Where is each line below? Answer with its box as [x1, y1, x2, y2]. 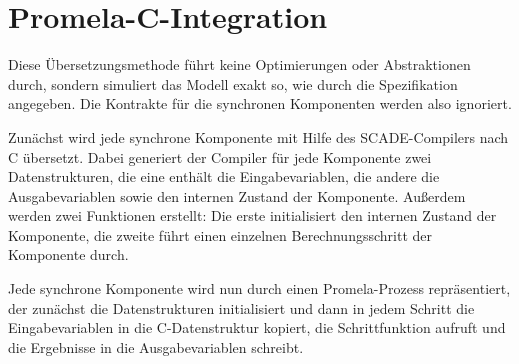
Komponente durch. [8, 244, 129, 265]
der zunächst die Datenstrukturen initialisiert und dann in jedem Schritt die [8, 297, 475, 318]
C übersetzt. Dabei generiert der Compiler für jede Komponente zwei [8, 146, 432, 167]
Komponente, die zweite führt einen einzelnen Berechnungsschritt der [8, 224, 432, 245]
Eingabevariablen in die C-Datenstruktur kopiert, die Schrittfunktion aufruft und [8, 317, 506, 338]
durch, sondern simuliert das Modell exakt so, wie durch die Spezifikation [8, 73, 458, 94]
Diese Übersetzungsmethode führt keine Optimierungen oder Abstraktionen [8, 54, 471, 75]
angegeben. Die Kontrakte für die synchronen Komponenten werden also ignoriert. [8, 93, 512, 114]
